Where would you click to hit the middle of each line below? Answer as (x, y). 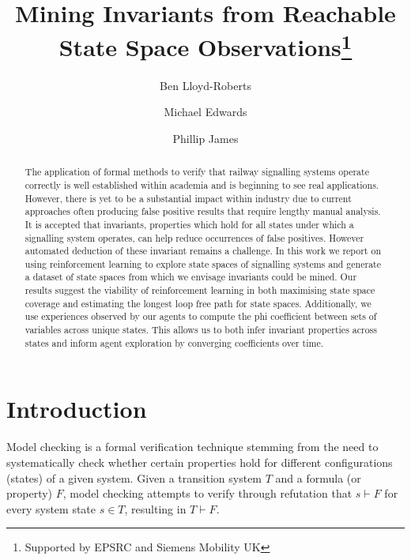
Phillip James (205, 138)
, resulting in (155, 508)
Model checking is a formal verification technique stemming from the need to (192, 447)
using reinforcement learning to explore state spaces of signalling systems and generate (203, 263)
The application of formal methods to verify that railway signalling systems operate (197, 172)
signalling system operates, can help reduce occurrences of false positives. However (194, 237)
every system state (51, 508)
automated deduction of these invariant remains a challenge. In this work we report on (203, 251)
